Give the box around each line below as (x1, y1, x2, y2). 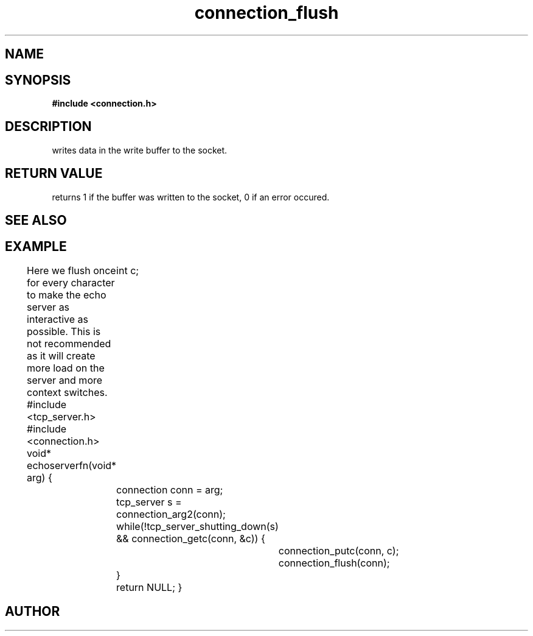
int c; (116, 264, 139, 277)
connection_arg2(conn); (116, 507, 226, 520)
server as (27, 300, 70, 313)
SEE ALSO (5, 213, 67, 228)
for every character (27, 276, 115, 289)
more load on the (27, 361, 105, 374)
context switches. (27, 386, 108, 398)
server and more (27, 373, 103, 386)
